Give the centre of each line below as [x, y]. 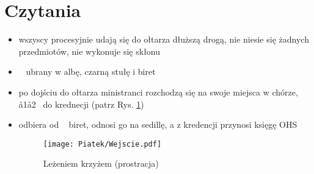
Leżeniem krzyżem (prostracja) [101, 163]
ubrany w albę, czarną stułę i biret [91, 71]
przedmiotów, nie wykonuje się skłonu [89, 51]
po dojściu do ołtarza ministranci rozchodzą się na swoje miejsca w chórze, [158, 92]
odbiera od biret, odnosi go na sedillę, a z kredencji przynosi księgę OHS [158, 124]
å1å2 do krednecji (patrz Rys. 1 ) [81, 104]
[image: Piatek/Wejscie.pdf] [102, 144]
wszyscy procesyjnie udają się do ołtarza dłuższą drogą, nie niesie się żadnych [164, 39]
